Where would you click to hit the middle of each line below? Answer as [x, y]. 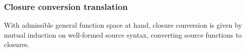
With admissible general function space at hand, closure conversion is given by [123, 25]
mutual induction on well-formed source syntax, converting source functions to [123, 34]
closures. [17, 44]
